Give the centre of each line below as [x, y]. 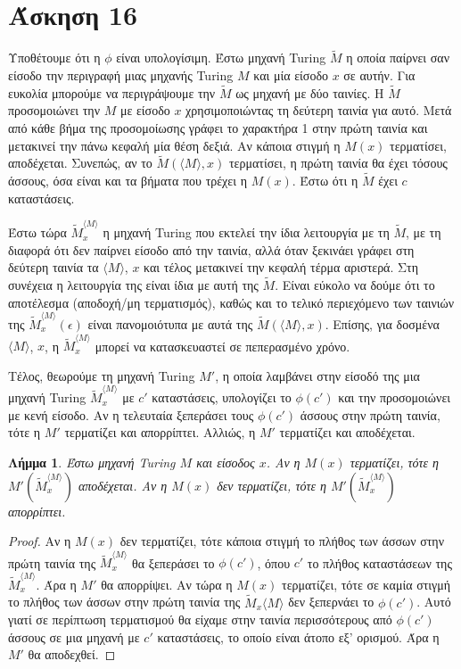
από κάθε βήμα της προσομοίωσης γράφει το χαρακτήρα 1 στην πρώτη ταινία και [218, 127]
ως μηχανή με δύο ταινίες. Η [310, 92]
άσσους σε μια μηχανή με [74, 636]
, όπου [274, 562]
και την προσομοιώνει [395, 397]
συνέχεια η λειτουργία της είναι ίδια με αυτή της [133, 285]
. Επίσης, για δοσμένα [382, 323]
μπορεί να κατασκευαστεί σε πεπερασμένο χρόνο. [222, 346]
